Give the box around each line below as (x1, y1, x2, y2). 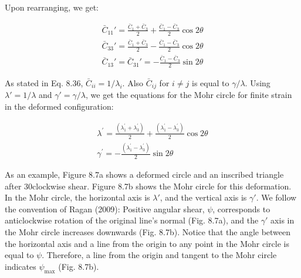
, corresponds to (212, 202, 270, 215)
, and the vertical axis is (160, 191, 247, 204)
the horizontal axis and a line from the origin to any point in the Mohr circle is (5, 237, 289, 249)
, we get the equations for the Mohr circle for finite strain (85, 89, 292, 101)
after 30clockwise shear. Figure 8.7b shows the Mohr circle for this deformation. (5, 179, 292, 192)
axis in (270, 214, 295, 226)
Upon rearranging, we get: (5, 1, 99, 13)
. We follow (256, 191, 297, 204)
